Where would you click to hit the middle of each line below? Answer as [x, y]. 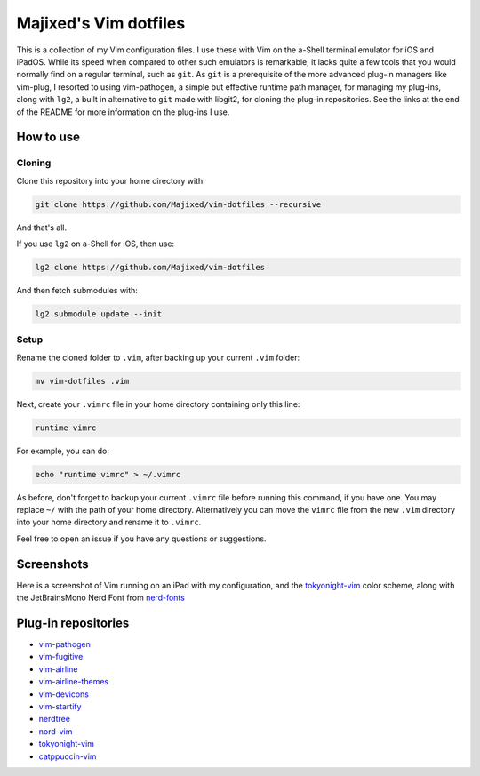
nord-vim [56, 731]
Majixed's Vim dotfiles [101, 23]
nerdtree [55, 719]
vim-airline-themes [74, 682]
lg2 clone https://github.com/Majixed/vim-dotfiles [150, 267]
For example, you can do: [63, 451]
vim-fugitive [61, 657]
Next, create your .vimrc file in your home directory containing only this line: [158, 404]
